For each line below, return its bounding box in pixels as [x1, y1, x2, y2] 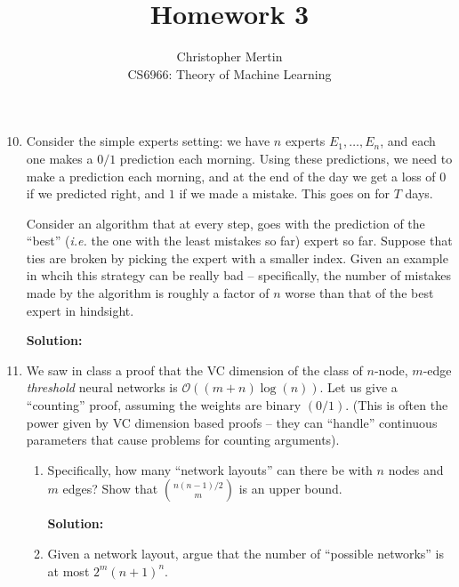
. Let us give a [319, 378, 398, 397]
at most [47, 561, 90, 580]
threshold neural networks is [26, 378, 178, 397]
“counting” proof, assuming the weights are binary [26, 396, 302, 414]
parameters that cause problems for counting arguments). [26, 430, 340, 449]
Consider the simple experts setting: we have [26, 132, 270, 150]
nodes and [388, 460, 444, 478]
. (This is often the [345, 396, 448, 414]
